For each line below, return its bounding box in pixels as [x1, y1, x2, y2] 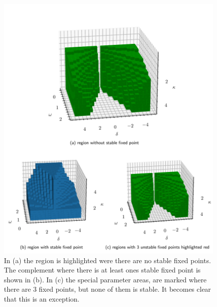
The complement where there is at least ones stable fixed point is [4, 265, 201, 275]
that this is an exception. [4, 294, 79, 304]
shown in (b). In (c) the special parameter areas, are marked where [4, 274, 207, 284]
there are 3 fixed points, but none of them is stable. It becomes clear [4, 284, 211, 294]
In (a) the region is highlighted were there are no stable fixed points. [4, 255, 211, 265]
